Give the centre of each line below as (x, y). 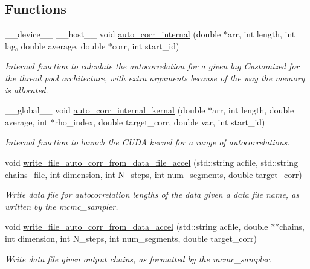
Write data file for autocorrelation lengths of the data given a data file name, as (152, 195)
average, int (26, 122)
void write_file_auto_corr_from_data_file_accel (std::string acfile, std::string (152, 162)
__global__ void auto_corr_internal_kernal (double (105, 110)
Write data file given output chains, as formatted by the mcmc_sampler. (138, 258)
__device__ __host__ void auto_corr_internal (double (113, 34)
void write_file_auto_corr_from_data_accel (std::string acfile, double (137, 226)
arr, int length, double (253, 110)
